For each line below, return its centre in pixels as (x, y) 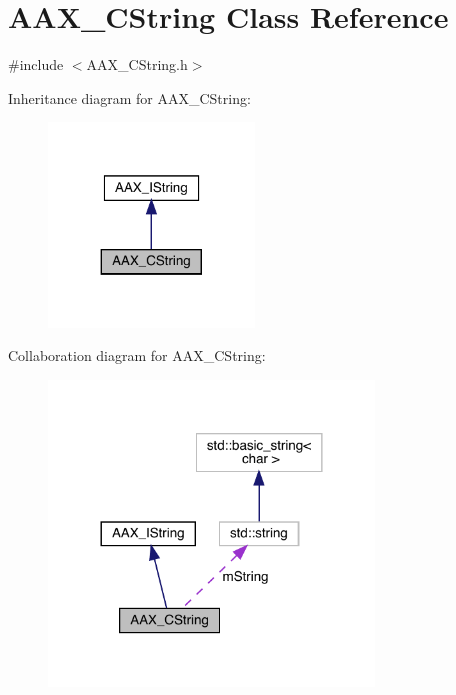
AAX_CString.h (137, 64)
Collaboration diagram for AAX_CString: (137, 355)
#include (36, 64)
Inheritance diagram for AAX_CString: (129, 97)
